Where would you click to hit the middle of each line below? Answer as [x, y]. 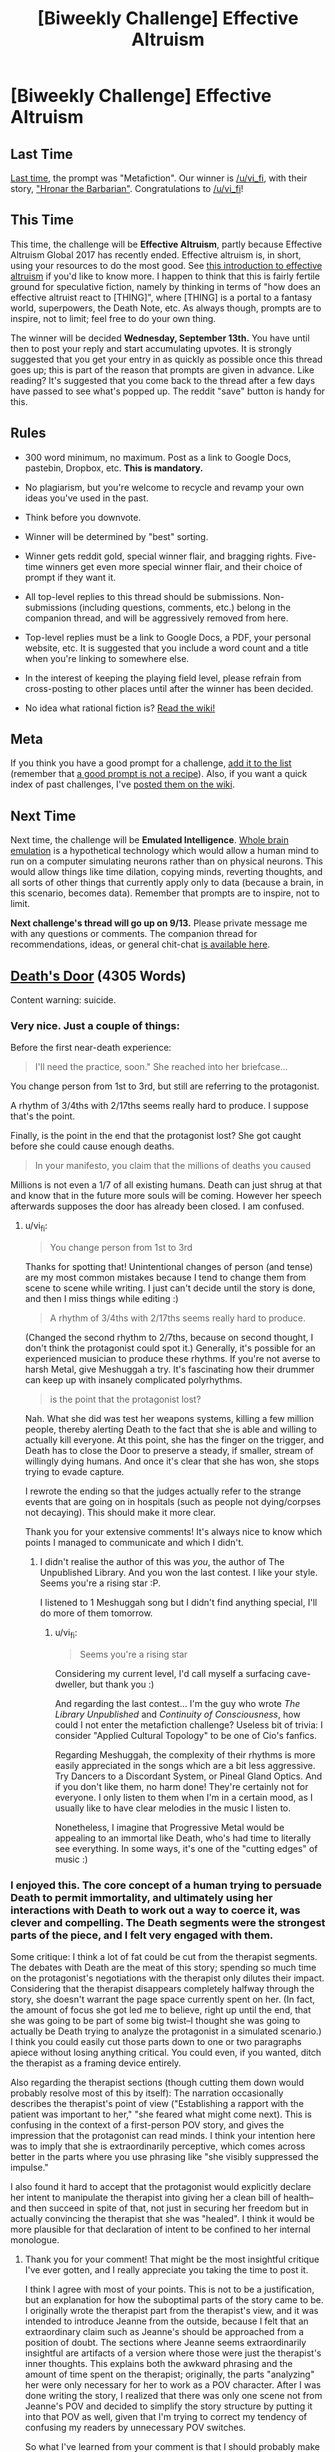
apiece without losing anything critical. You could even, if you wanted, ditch [166, 2053]
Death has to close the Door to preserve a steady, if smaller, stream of [169, 1451]
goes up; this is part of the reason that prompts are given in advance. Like [162, 369]
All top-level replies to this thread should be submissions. [143, 596]
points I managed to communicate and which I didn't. [134, 1543]
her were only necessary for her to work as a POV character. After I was [173, 2385]
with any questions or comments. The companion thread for [134, 934]
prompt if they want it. [70, 577]
